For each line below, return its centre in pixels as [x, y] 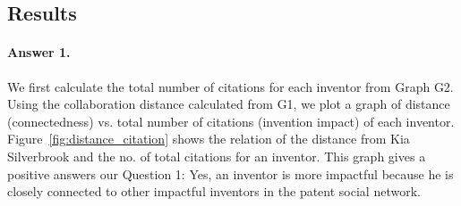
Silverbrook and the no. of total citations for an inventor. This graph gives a [217, 156]
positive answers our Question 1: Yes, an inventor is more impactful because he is [230, 173]
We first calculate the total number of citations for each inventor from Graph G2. [230, 86]
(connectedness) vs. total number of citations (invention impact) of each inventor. [231, 121]
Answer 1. [39, 52]
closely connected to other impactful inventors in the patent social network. [214, 191]
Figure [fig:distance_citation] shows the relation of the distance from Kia [209, 139]
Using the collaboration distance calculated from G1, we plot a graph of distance [229, 104]
